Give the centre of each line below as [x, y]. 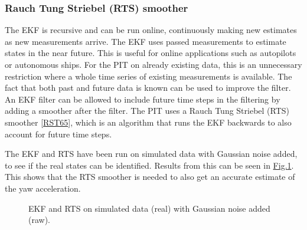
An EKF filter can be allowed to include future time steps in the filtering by [143, 99]
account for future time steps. [58, 134]
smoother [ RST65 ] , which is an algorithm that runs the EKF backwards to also [148, 122]
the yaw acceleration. [43, 188]
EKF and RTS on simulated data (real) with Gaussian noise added [149, 208]
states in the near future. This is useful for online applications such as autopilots [151, 53]
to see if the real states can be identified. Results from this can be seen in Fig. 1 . [149, 165]
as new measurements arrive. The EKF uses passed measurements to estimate [146, 41]
